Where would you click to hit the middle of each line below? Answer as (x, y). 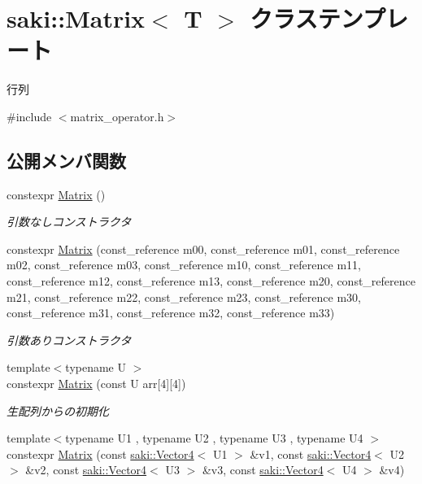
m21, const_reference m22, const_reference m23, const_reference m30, (184, 297)
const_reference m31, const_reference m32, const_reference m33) (171, 313)
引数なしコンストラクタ (69, 222)
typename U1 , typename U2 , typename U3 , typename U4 (214, 438)
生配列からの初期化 (58, 410)
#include (29, 116)
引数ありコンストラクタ (69, 340)
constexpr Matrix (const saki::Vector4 (100, 453)
